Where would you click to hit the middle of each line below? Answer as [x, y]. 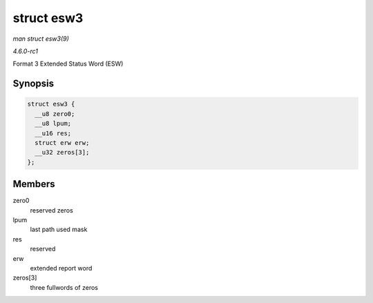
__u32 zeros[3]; [62, 153]
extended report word [61, 268]
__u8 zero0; [55, 114]
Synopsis [34, 84]
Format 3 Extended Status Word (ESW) [68, 64]
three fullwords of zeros [64, 287]
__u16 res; [53, 133]
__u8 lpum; [53, 124]
